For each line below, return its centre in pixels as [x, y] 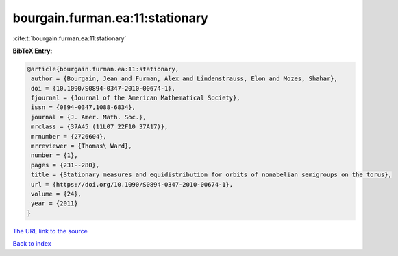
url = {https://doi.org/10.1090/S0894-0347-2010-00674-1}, [132, 184]
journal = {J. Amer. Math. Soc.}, [89, 117]
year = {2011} [54, 203]
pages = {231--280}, [65, 165]
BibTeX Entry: [33, 51]
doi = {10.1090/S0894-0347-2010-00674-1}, [103, 88]
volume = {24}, [57, 194]
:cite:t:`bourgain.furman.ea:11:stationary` [70, 38]
